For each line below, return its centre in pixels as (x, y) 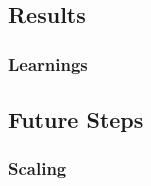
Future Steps (76, 119)
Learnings (48, 63)
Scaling (37, 168)
